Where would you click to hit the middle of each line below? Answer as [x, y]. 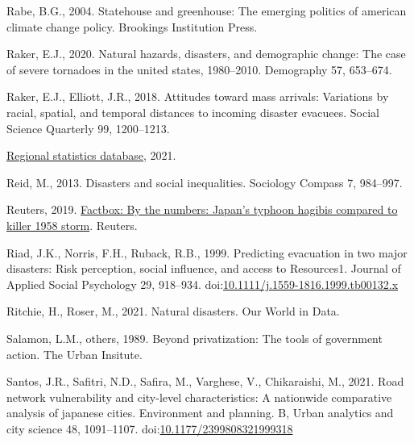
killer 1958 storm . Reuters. [72, 225]
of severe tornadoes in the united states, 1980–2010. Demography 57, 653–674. [199, 69]
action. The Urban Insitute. [75, 354]
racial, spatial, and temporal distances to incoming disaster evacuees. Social [193, 112]
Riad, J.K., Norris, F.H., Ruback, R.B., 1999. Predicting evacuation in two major [207, 252]
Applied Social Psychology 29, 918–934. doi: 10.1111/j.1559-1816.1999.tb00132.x [203, 284]
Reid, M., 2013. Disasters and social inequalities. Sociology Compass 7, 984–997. [205, 182]
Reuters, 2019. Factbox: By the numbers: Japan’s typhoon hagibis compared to [202, 209]
